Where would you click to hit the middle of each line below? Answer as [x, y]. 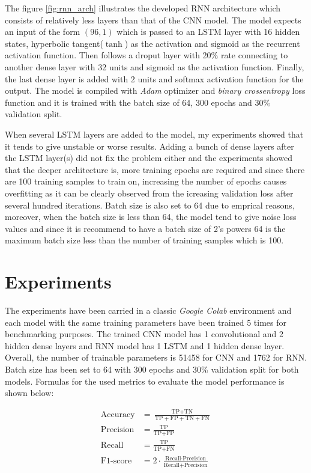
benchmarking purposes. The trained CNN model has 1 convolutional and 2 [144, 334]
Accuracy [118, 415]
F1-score [116, 461]
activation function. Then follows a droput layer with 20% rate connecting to [146, 55]
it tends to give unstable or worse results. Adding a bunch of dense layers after [149, 146]
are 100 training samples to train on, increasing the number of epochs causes [146, 181]
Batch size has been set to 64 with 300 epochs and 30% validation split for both [152, 369]
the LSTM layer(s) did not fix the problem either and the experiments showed [149, 158]
